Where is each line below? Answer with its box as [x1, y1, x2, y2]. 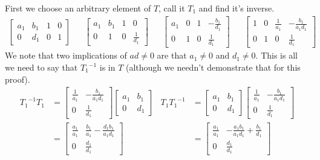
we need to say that [5, 61, 78, 73]
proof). [5, 72, 30, 85]
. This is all [255, 49, 298, 62]
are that [157, 49, 187, 62]
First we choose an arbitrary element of [5, 2, 151, 14]
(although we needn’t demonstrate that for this [126, 61, 301, 73]
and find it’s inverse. [198, 2, 275, 14]
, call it [158, 2, 185, 14]
